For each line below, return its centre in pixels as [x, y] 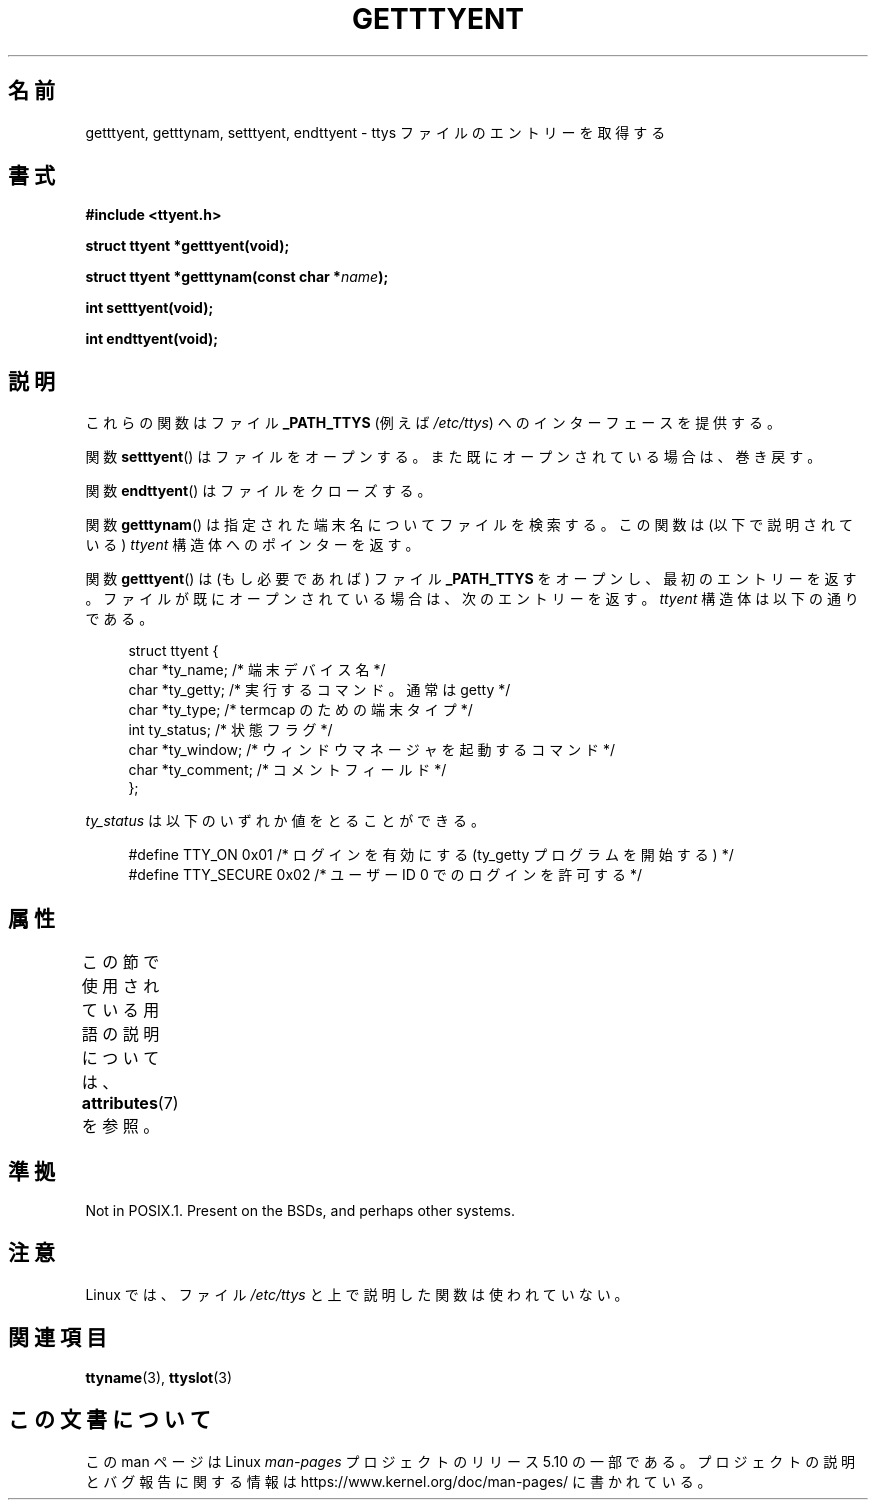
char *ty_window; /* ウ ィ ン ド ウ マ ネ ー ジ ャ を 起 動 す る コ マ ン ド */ [372, 750]
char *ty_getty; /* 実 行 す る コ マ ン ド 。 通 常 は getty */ [319, 690]
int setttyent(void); [149, 308]
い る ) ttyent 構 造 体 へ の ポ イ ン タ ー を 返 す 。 [252, 545]
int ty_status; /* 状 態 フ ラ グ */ [230, 730]
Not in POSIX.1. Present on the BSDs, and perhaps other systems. [300, 1210]
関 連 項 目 [57, 1338]
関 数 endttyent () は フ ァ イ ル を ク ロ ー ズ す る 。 [258, 491]
